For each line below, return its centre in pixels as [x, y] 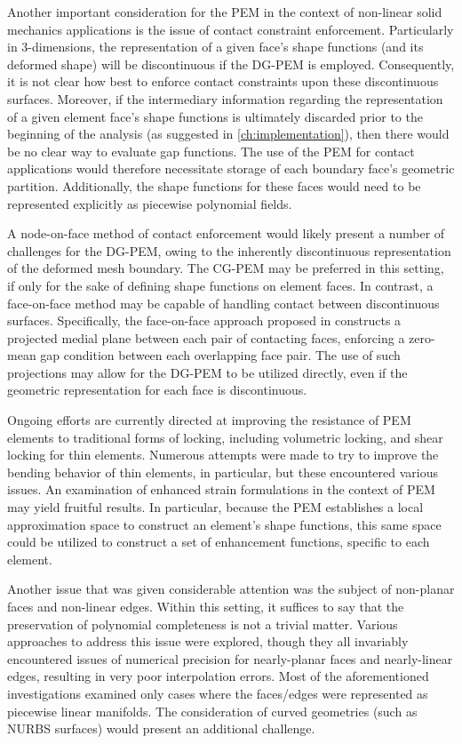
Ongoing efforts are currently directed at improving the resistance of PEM [209, 420]
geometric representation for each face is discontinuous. [157, 390]
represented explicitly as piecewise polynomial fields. [150, 203]
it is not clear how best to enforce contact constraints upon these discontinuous [223, 81]
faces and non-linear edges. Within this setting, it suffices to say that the [206, 606]
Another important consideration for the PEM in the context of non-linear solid [225, 12]
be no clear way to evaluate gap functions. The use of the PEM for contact [211, 151]
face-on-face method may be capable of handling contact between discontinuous [223, 303]
